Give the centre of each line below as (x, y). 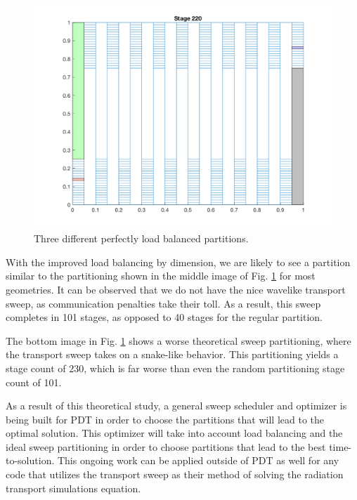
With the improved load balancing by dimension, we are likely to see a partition (178, 262)
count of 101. (34, 382)
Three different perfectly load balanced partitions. (141, 238)
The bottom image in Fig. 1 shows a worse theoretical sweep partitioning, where (178, 340)
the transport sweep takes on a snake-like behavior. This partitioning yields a (172, 354)
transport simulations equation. (73, 488)
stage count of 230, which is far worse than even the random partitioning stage (175, 368)
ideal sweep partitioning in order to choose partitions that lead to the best (166, 446)
